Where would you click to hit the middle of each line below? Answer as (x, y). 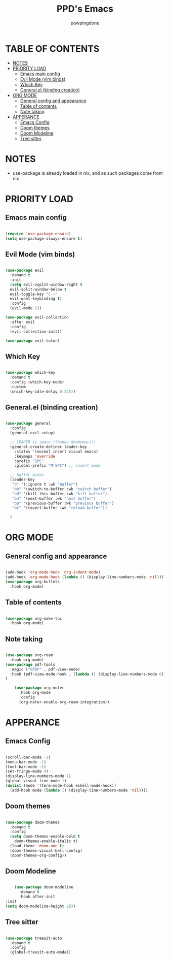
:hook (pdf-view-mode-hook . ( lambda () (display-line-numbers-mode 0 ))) (89, 674)
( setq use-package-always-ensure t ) (44, 238)
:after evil (23, 322)
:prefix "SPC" (29, 461)
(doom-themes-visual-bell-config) (46, 851)
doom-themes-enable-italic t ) (46, 841)
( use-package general (28, 424)
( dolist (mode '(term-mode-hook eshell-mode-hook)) (61, 786)
